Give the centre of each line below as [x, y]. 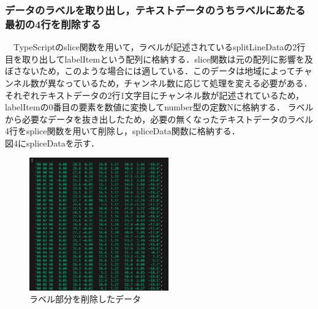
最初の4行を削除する [53, 24]
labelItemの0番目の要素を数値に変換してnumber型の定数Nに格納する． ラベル [159, 107]
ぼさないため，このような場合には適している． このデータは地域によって [150, 71]
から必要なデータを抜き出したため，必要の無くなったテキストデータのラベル [159, 119]
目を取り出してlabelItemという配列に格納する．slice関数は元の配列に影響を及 [159, 59]
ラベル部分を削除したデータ [85, 299]
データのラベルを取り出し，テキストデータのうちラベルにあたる [155, 10]
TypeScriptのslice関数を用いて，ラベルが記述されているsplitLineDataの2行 [159, 47]
